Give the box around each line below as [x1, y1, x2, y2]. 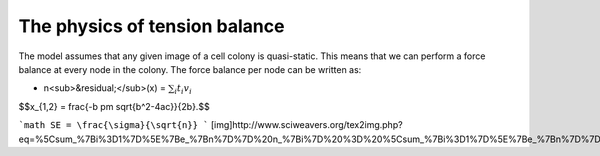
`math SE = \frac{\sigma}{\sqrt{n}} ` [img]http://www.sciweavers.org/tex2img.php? [18, 119, 404, 131]
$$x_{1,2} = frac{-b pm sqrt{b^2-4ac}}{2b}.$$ [18, 100, 210, 112]
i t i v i [174, 83, 192, 97]
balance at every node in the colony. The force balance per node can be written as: [18, 63, 362, 75]
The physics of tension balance [18, 15, 285, 37]
